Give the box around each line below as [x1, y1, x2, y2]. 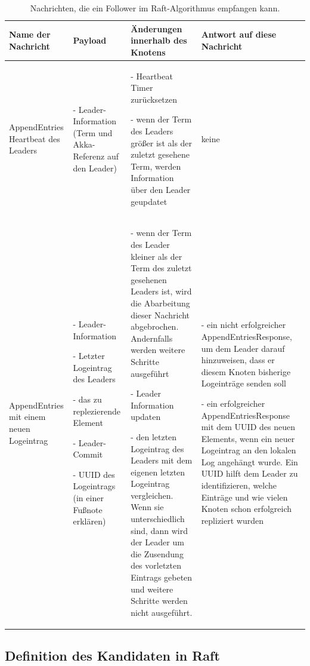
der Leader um [131, 536, 184, 548]
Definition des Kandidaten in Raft [5, 646, 220, 665]
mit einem [9, 410, 46, 423]
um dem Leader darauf [201, 342, 285, 354]
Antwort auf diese [201, 28, 277, 41]
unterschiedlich [131, 512, 185, 525]
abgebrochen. [131, 320, 179, 333]
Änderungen [131, 22, 182, 35]
